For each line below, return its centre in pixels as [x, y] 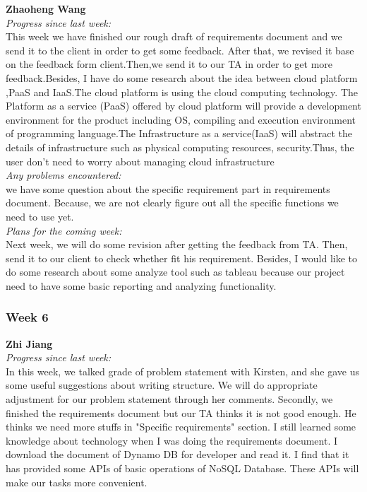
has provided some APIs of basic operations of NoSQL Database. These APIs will [182, 468]
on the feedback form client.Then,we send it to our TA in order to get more [169, 64]
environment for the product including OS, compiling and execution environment [181, 119]
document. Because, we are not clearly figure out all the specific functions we [172, 203]
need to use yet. [40, 216]
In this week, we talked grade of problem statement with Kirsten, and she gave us [182, 371]
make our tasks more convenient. [77, 482]
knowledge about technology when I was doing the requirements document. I [172, 440]
